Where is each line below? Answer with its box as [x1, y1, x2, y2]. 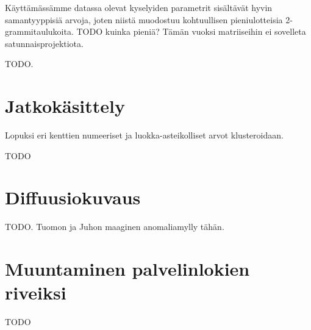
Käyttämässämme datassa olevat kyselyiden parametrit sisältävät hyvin [5, 1, 273, 13]
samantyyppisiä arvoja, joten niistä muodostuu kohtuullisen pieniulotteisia [5, 13, 283, 26]
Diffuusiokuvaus [5, 185, 141, 210]
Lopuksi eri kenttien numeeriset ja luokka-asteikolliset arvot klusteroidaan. [5, 129, 284, 142]
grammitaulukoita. [5, 25, 74, 38]
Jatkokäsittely [5, 93, 126, 118]
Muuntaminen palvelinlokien [5, 256, 250, 281]
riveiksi [5, 280, 66, 305]
